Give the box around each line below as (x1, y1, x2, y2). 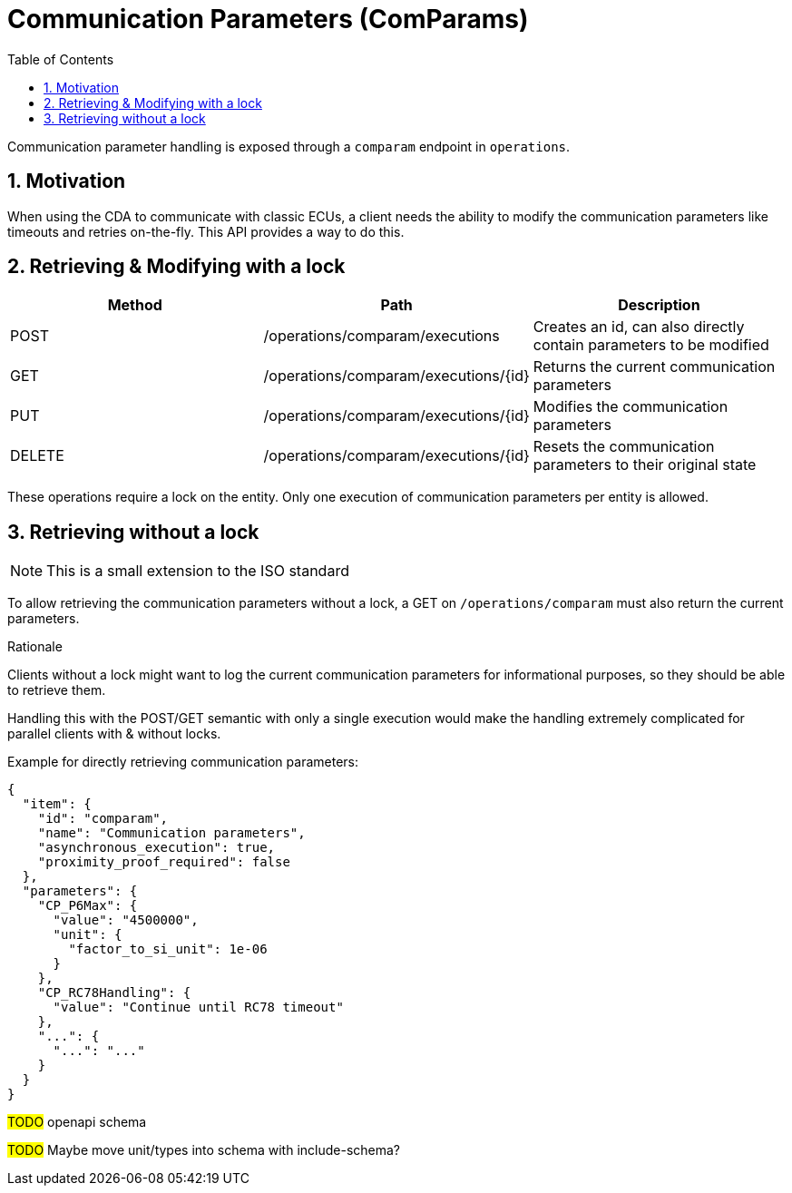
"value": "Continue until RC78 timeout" (53, 1000, 344, 1015)
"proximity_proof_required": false (37, 855, 290, 870)
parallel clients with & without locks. (7, 726, 221, 742)
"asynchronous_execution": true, (37, 840, 276, 856)
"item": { (22, 797, 92, 812)
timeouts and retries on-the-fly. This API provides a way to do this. (7, 223, 405, 240)
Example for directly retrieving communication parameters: (7, 754, 359, 770)
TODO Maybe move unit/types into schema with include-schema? (7, 1142, 401, 1159)
